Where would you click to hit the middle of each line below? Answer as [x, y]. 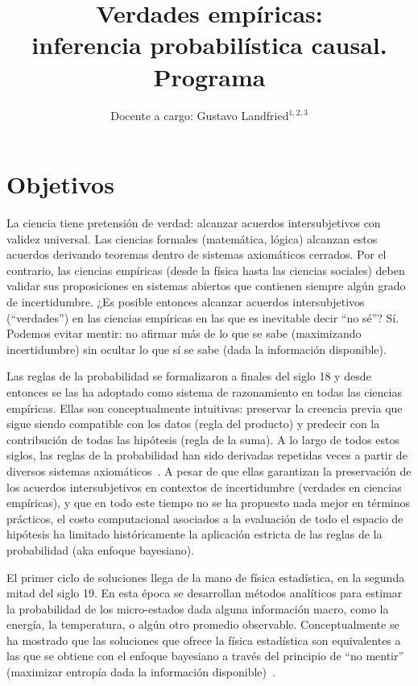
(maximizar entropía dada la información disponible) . [141, 672]
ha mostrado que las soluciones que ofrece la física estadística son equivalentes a [204, 640]
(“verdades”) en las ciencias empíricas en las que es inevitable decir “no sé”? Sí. [203, 317]
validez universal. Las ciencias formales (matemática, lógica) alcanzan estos [192, 238]
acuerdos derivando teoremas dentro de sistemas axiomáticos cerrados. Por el [197, 254]
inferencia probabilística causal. [209, 45]
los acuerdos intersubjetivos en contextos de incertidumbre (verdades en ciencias [204, 486]
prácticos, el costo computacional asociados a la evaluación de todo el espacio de [205, 518]
